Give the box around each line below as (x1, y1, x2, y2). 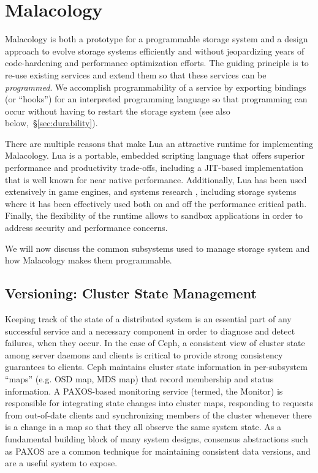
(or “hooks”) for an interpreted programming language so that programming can (5, 93, 308, 105)
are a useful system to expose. (5, 456, 118, 469)
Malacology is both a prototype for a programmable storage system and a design (5, 32, 308, 45)
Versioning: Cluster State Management (5, 284, 257, 303)
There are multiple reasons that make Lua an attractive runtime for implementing (5, 137, 314, 149)
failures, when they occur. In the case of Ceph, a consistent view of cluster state (5, 336, 305, 349)
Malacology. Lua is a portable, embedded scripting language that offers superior (5, 149, 305, 162)
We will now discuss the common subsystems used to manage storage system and (5, 241, 310, 254)
